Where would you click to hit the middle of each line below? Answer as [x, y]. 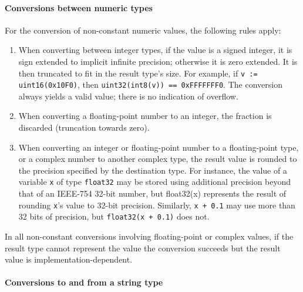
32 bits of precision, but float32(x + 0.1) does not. [114, 216]
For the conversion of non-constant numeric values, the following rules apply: [143, 30]
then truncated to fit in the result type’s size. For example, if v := [138, 73]
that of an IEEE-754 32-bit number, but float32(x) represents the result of [152, 193]
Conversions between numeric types [79, 7]
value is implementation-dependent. [69, 259]
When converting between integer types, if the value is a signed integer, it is [155, 50]
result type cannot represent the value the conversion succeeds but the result [143, 248]
